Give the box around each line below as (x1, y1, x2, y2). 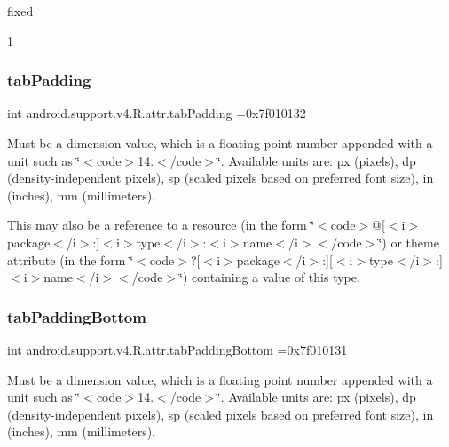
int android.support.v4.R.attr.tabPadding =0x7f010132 (7, 104, 306, 122)
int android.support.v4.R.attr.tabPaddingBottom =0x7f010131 (7, 340, 348, 358)
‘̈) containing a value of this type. (179, 268, 360, 286)
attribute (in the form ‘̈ (7, 250, 134, 269)
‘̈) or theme (378, 232, 439, 251)
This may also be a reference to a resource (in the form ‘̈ (7, 216, 315, 234)
